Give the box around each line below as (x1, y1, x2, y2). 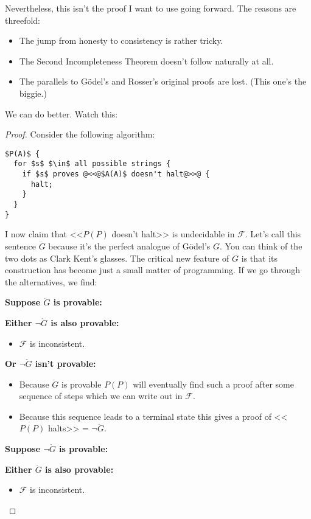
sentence (5, 239, 37, 252)
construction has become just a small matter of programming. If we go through (5, 263, 301, 276)
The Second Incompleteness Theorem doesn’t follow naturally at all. (19, 54, 274, 67)
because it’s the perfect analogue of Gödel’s (48, 239, 211, 252)
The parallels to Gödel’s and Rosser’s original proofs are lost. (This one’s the (19, 75, 307, 88)
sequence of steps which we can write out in (19, 389, 183, 402)
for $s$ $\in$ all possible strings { (13, 159, 171, 169)
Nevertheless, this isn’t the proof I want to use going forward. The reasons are (5, 2, 296, 14)
